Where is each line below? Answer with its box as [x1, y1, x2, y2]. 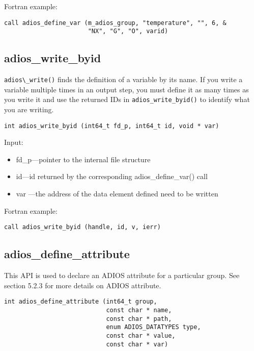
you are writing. [4, 104, 54, 115]
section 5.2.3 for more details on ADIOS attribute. [4, 280, 161, 290]
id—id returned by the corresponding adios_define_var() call [16, 171, 208, 182]
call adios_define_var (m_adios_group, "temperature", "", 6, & [4, 19, 227, 27]
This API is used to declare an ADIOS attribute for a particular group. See [4, 270, 240, 281]
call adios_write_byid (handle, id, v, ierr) [4, 223, 161, 231]
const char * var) [106, 340, 168, 348]
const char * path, [106, 315, 172, 322]
